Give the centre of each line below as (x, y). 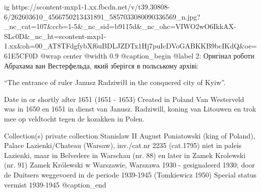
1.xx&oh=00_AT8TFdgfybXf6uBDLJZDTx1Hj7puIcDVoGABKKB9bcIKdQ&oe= (130, 46)
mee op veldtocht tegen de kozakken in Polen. (74, 118)
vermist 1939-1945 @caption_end (55, 184)
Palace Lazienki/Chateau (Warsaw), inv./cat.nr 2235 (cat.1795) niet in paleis (123, 145)
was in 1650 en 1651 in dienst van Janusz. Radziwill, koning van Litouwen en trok (130, 109)
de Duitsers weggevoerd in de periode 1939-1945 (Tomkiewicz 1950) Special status (130, 174)
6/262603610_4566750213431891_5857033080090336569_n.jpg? (102, 16)
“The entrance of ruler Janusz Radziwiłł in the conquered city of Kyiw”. (115, 82)
